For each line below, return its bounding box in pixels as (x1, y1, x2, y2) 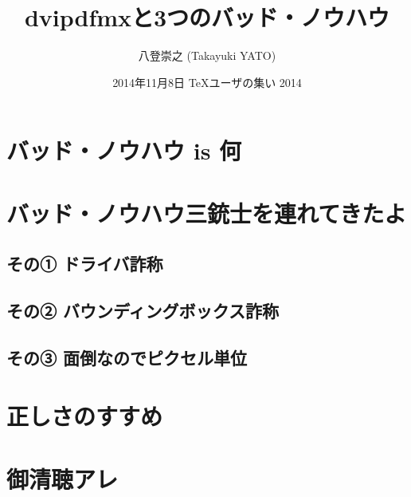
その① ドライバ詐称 (6, 251, 163, 276)
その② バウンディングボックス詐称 (6, 298, 279, 323)
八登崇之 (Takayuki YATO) (138, 47, 276, 64)
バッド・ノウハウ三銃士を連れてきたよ (6, 196, 407, 229)
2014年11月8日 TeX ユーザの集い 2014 (112, 73, 302, 90)
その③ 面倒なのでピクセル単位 (6, 345, 248, 369)
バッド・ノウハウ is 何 (6, 134, 242, 167)
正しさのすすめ (6, 400, 163, 432)
